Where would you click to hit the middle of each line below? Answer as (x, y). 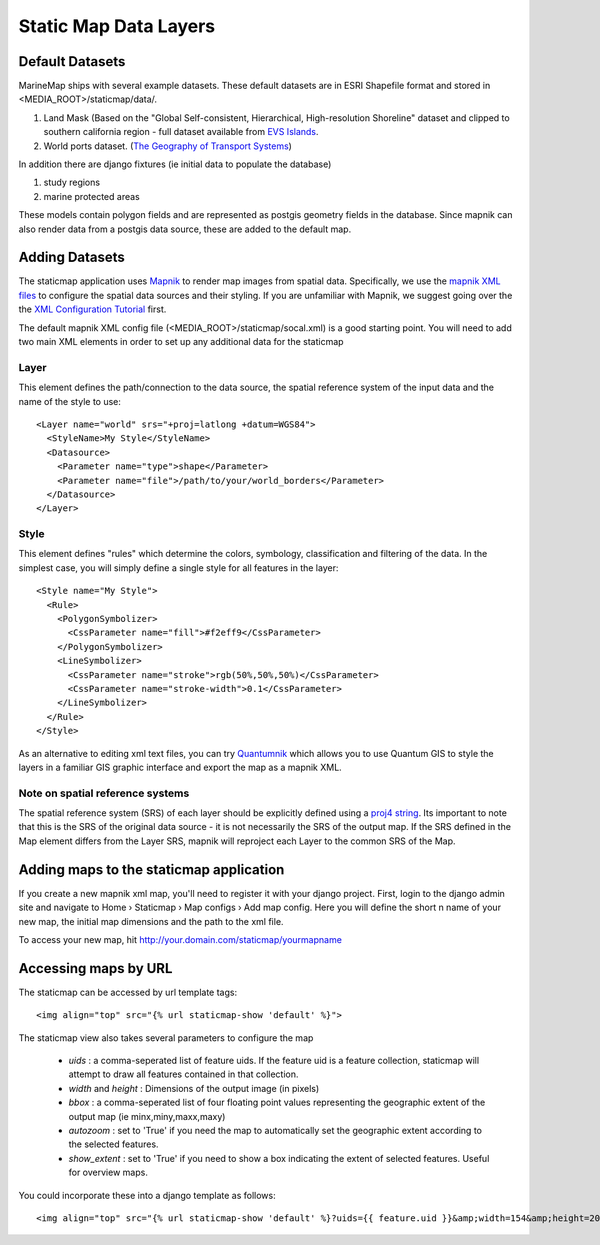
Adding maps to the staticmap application (151, 869)
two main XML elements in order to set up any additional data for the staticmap (181, 342)
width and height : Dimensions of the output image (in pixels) (194, 1088)
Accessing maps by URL (95, 968)
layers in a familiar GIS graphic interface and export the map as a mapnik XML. (180, 767)
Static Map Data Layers (117, 26)
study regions (71, 182)
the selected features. (113, 1144)
